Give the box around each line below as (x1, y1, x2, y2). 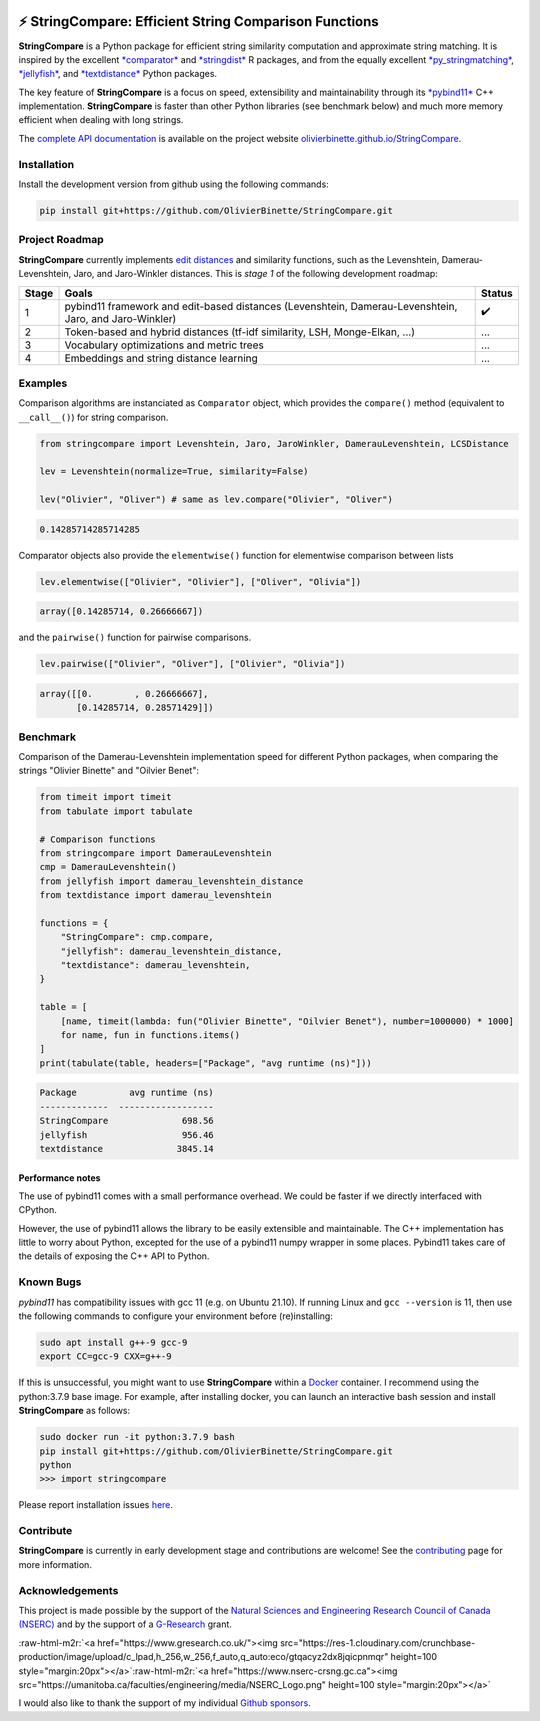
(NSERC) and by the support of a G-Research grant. (18, 1618, 232, 1630)
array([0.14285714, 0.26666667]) (39, 606, 204, 617)
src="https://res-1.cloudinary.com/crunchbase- (280, 1636, 476, 1649)
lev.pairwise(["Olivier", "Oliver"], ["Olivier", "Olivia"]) (39, 658, 346, 670)
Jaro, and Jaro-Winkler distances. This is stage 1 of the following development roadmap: (73, 268, 439, 280)
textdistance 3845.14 (39, 1143, 214, 1154)
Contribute (18, 1524, 73, 1538)
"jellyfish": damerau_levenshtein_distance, (60, 945, 283, 957)
